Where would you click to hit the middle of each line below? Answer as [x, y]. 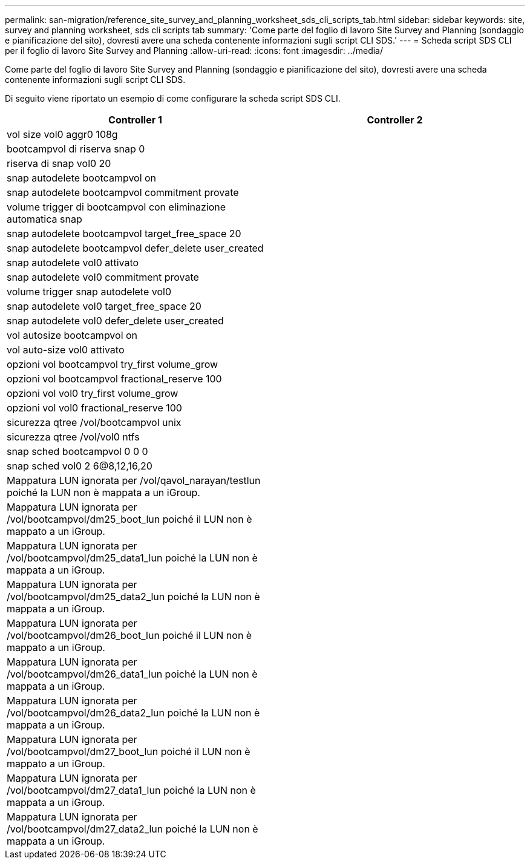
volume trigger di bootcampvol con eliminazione [116, 207]
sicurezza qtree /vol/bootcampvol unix [94, 422]
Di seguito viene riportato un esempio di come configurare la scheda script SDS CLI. [173, 98]
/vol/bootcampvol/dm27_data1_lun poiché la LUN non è [131, 790]
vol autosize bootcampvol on [72, 335]
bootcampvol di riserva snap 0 [76, 149]
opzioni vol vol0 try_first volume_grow [93, 393]
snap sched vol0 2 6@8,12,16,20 [80, 466]
